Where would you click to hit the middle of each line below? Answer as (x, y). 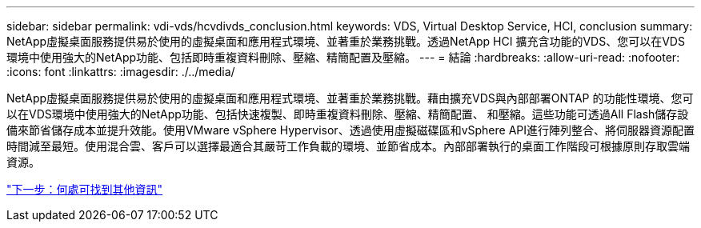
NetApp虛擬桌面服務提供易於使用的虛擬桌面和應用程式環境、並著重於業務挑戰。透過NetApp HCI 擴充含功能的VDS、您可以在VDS (346, 41)
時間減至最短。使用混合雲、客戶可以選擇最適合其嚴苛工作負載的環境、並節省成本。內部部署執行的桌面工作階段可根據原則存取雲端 (348, 146)
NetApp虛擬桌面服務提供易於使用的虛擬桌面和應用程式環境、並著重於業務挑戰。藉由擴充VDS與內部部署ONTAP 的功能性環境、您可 (350, 98)
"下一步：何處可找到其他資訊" (85, 189)
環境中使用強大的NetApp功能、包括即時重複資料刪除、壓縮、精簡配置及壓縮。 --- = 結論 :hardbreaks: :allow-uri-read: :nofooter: (343, 57)
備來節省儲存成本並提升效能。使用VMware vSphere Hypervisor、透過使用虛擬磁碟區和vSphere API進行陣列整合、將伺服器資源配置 (350, 130)
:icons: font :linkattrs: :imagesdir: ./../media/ (121, 72)
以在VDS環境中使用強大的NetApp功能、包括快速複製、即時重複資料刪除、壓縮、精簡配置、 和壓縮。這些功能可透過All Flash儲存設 (348, 114)
